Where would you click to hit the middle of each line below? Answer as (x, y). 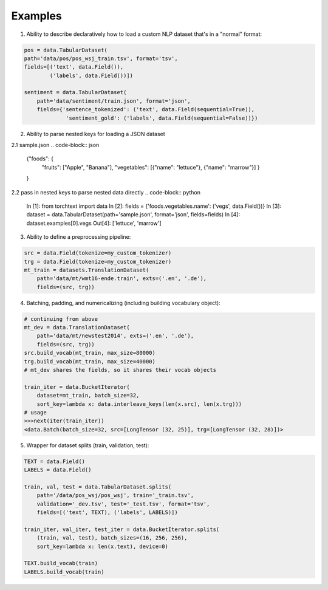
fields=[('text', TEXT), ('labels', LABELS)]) (108, 513)
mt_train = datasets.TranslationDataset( (87, 270)
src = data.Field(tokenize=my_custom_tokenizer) (98, 253)
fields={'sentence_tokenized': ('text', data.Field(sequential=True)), (146, 110)
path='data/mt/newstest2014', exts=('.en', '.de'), (115, 336)
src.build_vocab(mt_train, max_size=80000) (90, 353)
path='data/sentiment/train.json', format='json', (114, 101)
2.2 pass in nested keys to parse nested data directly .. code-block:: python (106, 192)
